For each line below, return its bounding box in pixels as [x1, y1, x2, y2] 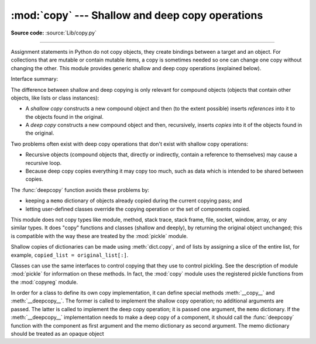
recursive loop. [25, 159, 62, 166]
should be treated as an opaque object [11, 331, 105, 338]
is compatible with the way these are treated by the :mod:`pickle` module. [11, 232, 188, 239]
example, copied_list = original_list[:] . [11, 252, 129, 259]
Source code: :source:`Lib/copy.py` [11, 29, 97, 36]
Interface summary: [11, 75, 59, 82]
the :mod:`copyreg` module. [11, 278, 78, 285]
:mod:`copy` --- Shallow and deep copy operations [11, 9, 263, 22]
